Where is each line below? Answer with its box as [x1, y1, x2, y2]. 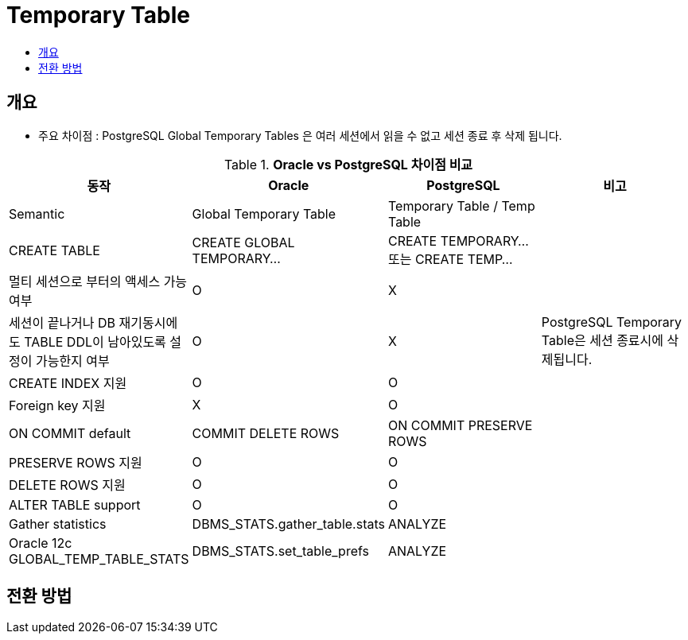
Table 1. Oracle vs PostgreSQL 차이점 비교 [224, 156, 473, 173]
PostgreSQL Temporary [541, 313, 682, 330]
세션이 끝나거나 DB [9, 314, 116, 331]
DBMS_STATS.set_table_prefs [192, 542, 369, 559]
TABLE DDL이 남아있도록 [24, 333, 166, 350]
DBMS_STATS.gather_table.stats [192, 515, 385, 532]
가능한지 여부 [35, 352, 110, 369]
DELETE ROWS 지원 [9, 476, 126, 493]
